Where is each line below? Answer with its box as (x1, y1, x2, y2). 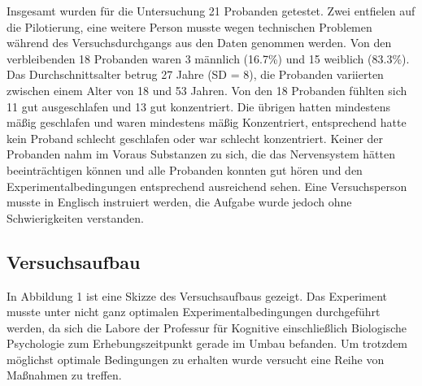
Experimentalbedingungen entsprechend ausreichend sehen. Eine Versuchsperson (7, 177, 407, 194)
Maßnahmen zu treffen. (7, 366, 122, 384)
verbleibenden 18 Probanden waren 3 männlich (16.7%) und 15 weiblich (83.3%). (7, 50, 410, 67)
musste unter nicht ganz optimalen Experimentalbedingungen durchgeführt (7, 303, 381, 320)
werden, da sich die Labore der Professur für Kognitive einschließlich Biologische (7, 319, 407, 336)
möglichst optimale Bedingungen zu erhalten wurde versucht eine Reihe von (7, 350, 385, 367)
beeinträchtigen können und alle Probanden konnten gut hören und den (7, 161, 363, 178)
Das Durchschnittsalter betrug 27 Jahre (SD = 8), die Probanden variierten (7, 66, 384, 83)
